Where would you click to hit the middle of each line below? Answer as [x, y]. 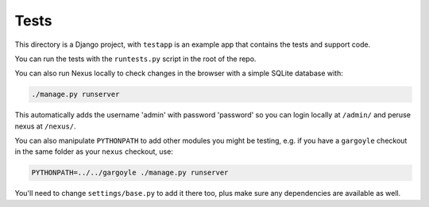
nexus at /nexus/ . [45, 126]
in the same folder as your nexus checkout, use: [94, 151]
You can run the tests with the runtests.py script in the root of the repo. [135, 59]
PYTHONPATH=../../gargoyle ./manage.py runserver [130, 173]
